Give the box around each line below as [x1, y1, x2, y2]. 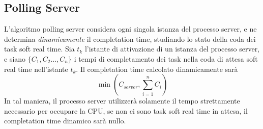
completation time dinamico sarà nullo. [4, 115, 126, 126]
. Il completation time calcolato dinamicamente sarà [76, 63, 238, 74]
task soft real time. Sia [4, 43, 75, 54]
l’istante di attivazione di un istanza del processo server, [84, 43, 260, 54]
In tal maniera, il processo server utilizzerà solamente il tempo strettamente [4, 95, 240, 106]
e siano [4, 53, 26, 64]
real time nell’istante [4, 63, 68, 74]
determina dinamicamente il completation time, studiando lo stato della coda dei [4, 33, 256, 44]
